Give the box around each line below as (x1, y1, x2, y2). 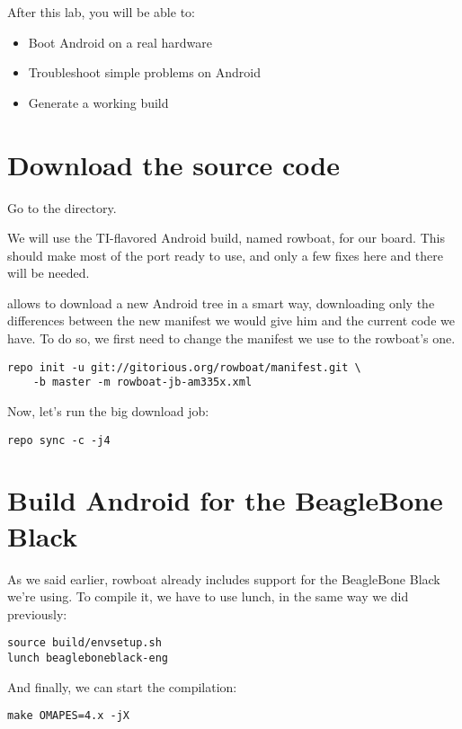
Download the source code (7, 146, 340, 182)
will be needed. (7, 263, 90, 282)
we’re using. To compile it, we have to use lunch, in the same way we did (7, 587, 409, 606)
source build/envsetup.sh (7, 636, 162, 650)
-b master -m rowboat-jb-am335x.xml (32, 376, 253, 389)
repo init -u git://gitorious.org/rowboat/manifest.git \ (7, 360, 361, 374)
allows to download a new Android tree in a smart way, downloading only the (7, 293, 435, 312)
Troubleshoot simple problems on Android (28, 63, 262, 82)
